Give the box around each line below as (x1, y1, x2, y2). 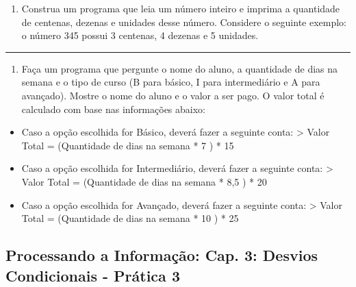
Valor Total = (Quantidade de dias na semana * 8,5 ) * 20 (21, 174, 267, 188)
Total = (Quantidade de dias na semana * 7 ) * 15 (21, 138, 234, 152)
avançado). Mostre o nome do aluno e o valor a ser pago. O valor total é (21, 88, 325, 102)
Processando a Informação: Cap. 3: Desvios (5, 245, 318, 266)
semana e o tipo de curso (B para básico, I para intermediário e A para (21, 75, 320, 89)
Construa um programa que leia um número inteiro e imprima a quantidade (21, 1, 340, 15)
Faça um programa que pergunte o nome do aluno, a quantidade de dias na (21, 61, 338, 75)
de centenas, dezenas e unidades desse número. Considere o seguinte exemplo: (21, 14, 347, 29)
